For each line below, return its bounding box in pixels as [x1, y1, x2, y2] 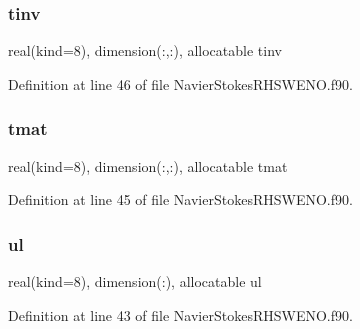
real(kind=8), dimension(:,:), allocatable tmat [8, 155, 288, 176]
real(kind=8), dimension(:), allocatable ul [8, 271, 262, 292]
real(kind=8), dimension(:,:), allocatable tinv [8, 40, 282, 61]
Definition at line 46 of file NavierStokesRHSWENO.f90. [8, 73, 353, 94]
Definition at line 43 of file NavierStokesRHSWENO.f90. [8, 304, 353, 325]
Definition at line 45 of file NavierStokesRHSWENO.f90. [8, 189, 353, 210]
